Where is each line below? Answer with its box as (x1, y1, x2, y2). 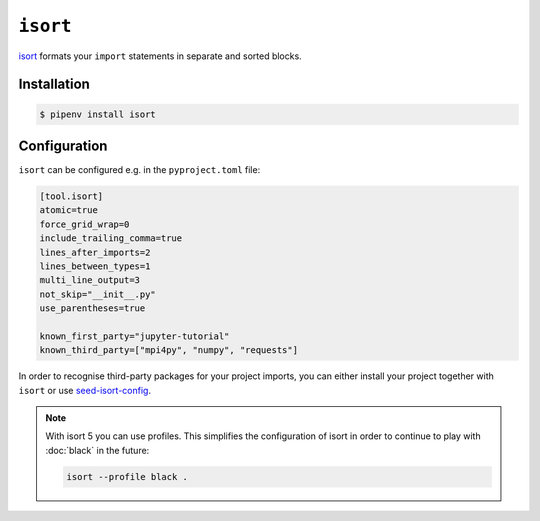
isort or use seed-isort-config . (18, 384, 152, 396)
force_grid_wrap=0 (39, 218, 130, 230)
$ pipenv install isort (39, 108, 157, 120)
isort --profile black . (66, 471, 189, 482)
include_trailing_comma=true (39, 233, 183, 244)
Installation (18, 76, 90, 93)
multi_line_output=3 (39, 275, 140, 286)
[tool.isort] (39, 191, 104, 202)
